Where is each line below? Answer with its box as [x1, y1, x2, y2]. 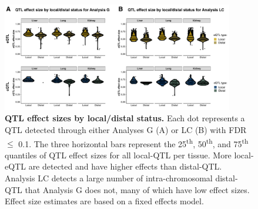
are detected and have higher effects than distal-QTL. [28, 160, 222, 172]
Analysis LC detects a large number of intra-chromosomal [5, 172, 213, 184]
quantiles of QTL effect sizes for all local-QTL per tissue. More [5, 148, 232, 161]
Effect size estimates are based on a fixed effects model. [5, 195, 204, 207]
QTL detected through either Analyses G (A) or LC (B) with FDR [5, 124, 247, 136]
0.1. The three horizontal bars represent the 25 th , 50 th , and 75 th [18, 135, 249, 150]
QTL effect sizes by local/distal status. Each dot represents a [5, 112, 245, 124]
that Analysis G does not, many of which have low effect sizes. [25, 183, 250, 195]
